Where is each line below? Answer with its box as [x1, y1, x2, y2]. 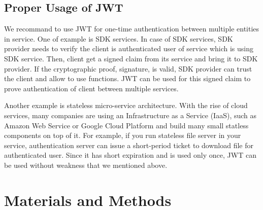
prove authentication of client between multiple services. [4, 83, 179, 93]
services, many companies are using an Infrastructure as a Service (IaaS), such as [4, 110, 257, 120]
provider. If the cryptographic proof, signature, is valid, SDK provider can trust [4, 63, 252, 74]
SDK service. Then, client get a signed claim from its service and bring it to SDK [4, 53, 258, 63]
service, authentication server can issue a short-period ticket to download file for [4, 139, 253, 150]
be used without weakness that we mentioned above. [4, 159, 168, 170]
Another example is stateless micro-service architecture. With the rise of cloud [4, 100, 248, 111]
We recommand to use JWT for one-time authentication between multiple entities [4, 23, 259, 34]
